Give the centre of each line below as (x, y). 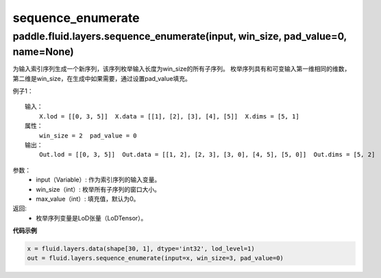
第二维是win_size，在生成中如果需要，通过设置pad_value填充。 (102, 78)
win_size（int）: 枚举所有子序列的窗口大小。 (98, 189)
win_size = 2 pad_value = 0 (88, 136)
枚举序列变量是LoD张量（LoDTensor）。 (91, 218)
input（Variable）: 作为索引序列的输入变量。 (98, 180)
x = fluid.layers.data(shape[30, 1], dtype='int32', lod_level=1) (141, 249)
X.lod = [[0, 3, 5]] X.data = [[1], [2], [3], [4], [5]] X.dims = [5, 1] (169, 116)
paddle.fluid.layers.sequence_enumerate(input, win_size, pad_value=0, (180, 36)
